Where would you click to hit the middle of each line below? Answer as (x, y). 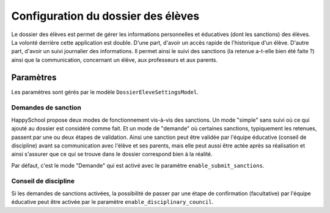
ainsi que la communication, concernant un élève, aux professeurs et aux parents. (115, 60)
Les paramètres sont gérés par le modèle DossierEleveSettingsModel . (105, 92)
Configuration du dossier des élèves (105, 16)
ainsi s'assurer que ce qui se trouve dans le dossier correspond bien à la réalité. (112, 154)
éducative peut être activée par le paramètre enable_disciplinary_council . (112, 202)
